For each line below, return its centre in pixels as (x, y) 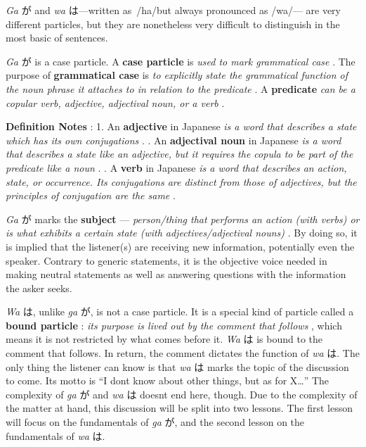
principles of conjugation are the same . (91, 195)
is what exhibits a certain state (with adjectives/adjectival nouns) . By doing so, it (182, 233)
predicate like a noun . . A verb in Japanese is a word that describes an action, (176, 167)
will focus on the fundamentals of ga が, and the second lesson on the (155, 422)
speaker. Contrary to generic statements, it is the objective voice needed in (166, 260)
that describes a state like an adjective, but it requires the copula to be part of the (179, 154)
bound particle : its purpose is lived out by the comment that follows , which (174, 325)
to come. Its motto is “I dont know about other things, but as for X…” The (168, 380)
